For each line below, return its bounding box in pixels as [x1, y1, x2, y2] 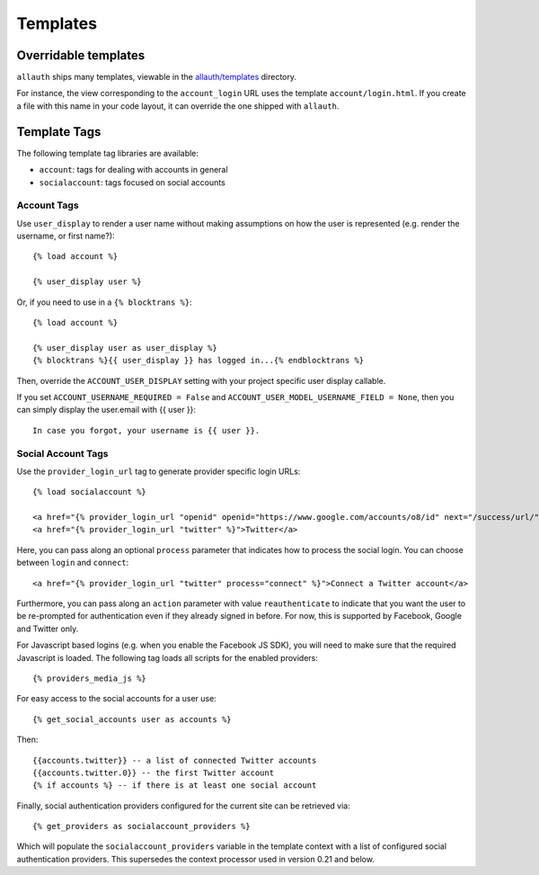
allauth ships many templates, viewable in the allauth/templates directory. [16, 72, 296, 83]
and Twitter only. [16, 623, 79, 634]
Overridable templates [16, 48, 146, 63]
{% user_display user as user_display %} [32, 343, 217, 353]
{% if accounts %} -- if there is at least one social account [32, 781, 317, 790]
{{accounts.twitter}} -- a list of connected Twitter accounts [32, 755, 317, 765]
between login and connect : [16, 558, 129, 568]
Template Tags [16, 124, 102, 139]
